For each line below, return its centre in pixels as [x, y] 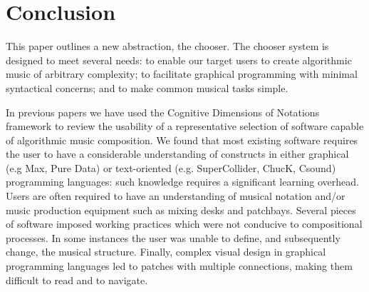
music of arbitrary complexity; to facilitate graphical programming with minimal [182, 74]
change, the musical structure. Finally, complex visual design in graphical [166, 252]
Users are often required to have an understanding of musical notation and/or [176, 196]
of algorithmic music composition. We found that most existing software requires [182, 140]
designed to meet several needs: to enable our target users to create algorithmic [179, 60]
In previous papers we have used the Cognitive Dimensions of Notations [163, 112]
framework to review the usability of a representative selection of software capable [185, 126]
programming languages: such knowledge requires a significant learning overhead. [183, 182]
